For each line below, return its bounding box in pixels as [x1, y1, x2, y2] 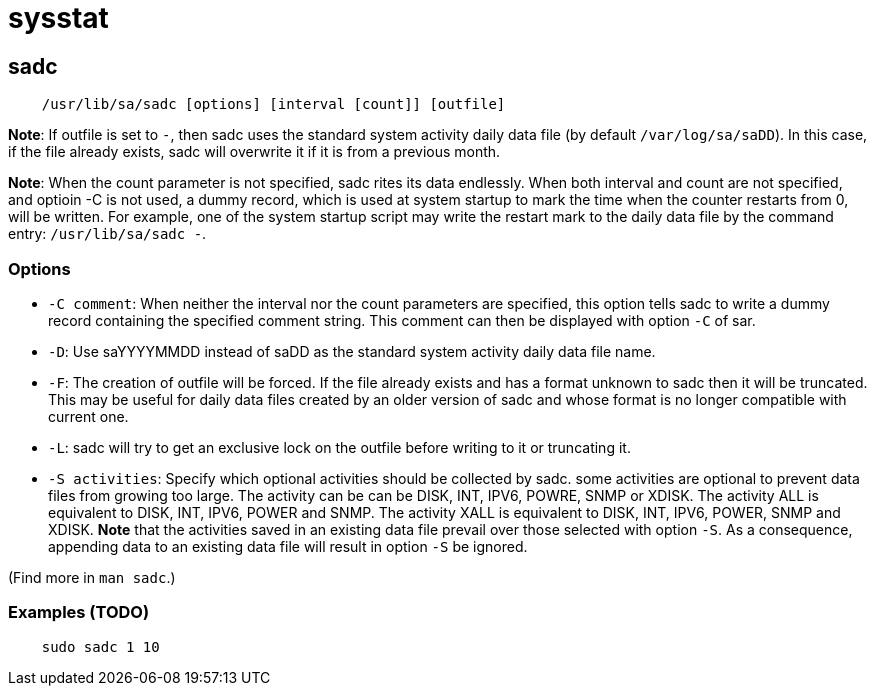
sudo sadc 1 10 [41, 638, 160, 655]
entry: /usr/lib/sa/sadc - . [8, 225, 207, 243]
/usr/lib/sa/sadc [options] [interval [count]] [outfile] [41, 96, 506, 113]
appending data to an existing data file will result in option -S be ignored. [48, 537, 528, 555]
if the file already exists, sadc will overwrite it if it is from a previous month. [8, 143, 501, 161]
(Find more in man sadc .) [8, 568, 176, 586]
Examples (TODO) [8, 602, 150, 623]
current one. [48, 407, 129, 425]
